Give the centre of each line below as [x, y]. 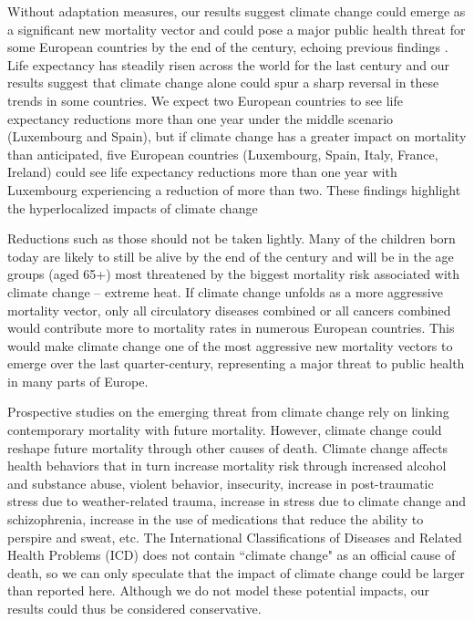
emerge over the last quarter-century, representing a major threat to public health [236, 363]
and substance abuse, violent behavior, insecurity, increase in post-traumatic [221, 483]
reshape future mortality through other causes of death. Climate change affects [228, 447]
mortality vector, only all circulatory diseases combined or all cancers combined [229, 310]
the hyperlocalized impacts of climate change [133, 207]
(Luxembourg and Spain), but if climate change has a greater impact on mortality [237, 136]
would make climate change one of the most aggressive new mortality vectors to [230, 345]
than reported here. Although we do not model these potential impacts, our [219, 590]
